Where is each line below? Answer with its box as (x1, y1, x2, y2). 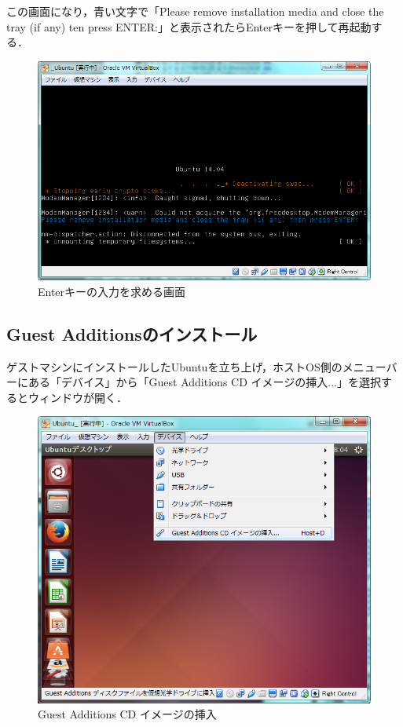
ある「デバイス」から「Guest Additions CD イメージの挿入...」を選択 (27, 374, 381, 390)
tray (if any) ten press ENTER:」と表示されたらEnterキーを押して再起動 (6, 18, 372, 35)
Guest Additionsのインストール (6, 321, 258, 345)
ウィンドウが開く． (27, 389, 127, 405)
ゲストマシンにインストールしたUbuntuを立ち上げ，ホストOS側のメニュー (6, 358, 387, 374)
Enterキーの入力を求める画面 (38, 283, 186, 299)
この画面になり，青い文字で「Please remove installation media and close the (6, 3, 384, 19)
